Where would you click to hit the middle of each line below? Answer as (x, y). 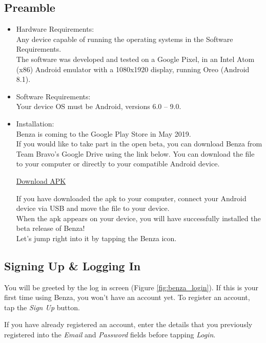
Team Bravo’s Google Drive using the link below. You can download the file (135, 153)
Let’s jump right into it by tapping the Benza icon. (96, 238)
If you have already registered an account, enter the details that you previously (128, 324)
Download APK (41, 180)
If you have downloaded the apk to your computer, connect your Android (131, 198)
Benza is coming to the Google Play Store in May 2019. (104, 133)
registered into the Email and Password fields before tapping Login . (110, 335)
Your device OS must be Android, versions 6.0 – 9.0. (99, 106)
